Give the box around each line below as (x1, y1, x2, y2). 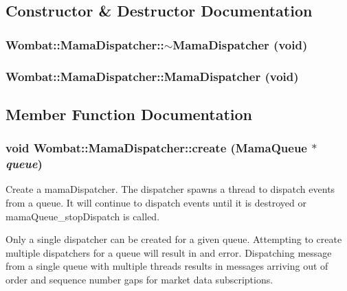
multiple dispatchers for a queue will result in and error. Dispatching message (5, 245, 332, 259)
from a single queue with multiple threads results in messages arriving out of (5, 259, 328, 273)
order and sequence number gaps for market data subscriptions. (5, 272, 273, 286)
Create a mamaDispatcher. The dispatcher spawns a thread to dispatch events (5, 182, 335, 196)
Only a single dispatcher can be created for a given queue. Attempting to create (5, 232, 342, 246)
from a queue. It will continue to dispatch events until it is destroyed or (5, 195, 306, 209)
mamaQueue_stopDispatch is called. (5, 209, 160, 223)
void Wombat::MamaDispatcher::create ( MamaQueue (5, 139, 307, 156)
